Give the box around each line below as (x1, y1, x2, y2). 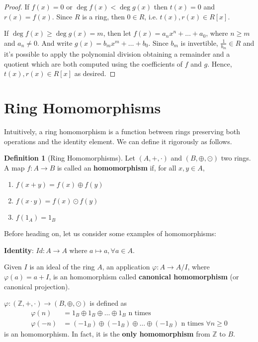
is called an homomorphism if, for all (57, 162, 176, 172)
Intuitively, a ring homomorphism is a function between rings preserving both (4, 126, 240, 136)
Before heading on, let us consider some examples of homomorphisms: (4, 228, 216, 239)
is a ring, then (82, 11, 125, 21)
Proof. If (4, 1, 29, 11)
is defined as (89, 298, 127, 308)
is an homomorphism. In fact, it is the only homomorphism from (4, 328, 210, 339)
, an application (102, 261, 150, 272)
